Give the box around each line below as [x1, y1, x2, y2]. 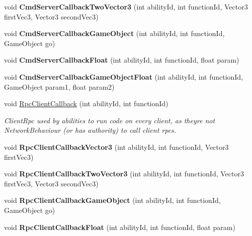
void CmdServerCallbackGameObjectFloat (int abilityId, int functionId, [4, 71, 243, 82]
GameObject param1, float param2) [4, 81, 115, 92]
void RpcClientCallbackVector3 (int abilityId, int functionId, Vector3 [4, 141, 229, 152]
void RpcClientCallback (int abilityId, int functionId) [4, 98, 169, 109]
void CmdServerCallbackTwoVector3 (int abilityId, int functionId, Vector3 [4, 2, 248, 12]
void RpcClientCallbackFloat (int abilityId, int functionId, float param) [4, 221, 235, 232]
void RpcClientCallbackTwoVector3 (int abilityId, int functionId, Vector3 [4, 168, 244, 179]
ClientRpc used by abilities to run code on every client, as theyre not [4, 115, 215, 125]
